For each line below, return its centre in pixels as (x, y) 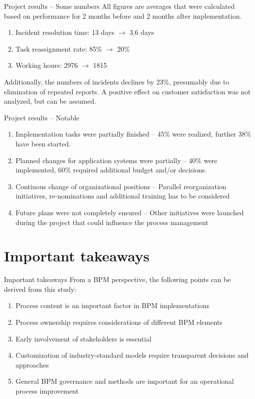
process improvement (47, 390)
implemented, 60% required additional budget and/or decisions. (111, 170)
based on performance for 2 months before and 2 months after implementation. (123, 15)
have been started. (43, 143)
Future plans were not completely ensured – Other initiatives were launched (129, 212)
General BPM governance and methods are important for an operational (125, 381)
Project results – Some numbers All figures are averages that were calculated (119, 6)
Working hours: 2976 (47, 65)
